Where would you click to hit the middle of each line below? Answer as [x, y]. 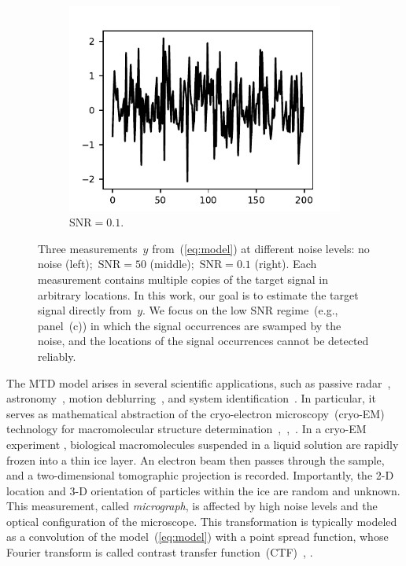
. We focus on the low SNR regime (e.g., [240, 310]
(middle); [172, 264]
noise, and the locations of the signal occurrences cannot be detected [203, 341]
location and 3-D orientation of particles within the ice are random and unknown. [203, 490]
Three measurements [88, 248]
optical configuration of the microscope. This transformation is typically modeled [202, 521]
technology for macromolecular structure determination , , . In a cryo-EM [186, 429]
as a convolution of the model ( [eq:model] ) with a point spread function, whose [197, 537]
